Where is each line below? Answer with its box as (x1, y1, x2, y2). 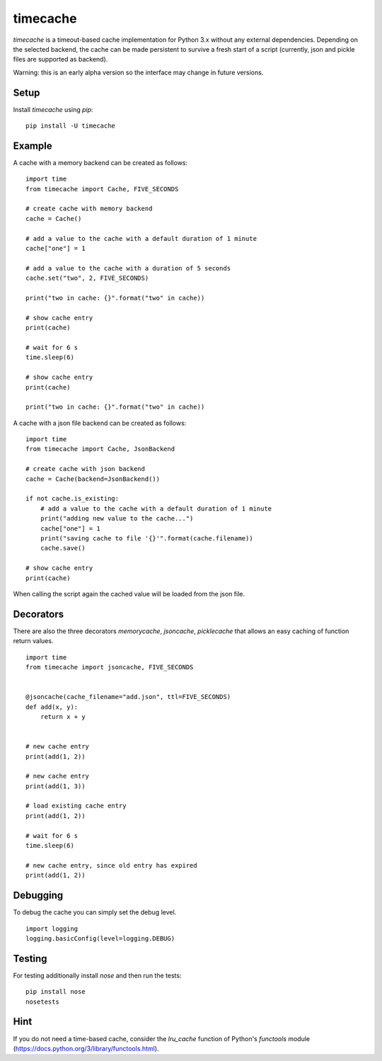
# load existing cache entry (25, 802, 127, 810)
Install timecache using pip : (13, 105, 93, 113)
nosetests (25, 997, 59, 1006)
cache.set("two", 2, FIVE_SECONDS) (25, 274, 149, 283)
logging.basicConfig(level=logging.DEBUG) (25, 934, 175, 942)
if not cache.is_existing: (25, 494, 120, 503)
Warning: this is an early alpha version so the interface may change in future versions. (13, 68, 264, 76)
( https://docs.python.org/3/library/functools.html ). (13, 1044, 159, 1053)
